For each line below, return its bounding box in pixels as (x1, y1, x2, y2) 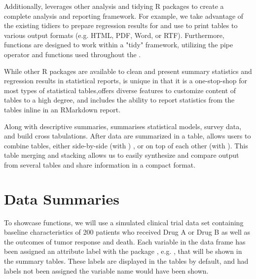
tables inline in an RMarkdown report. (4, 104, 121, 114)
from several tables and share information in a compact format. (4, 159, 196, 170)
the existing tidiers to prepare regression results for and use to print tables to (4, 20, 238, 31)
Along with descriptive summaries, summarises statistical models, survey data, (4, 121, 242, 131)
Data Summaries (4, 188, 119, 209)
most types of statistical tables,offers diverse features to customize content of (4, 85, 236, 95)
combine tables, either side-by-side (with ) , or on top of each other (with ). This (4, 140, 248, 150)
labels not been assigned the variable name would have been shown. (4, 265, 209, 276)
